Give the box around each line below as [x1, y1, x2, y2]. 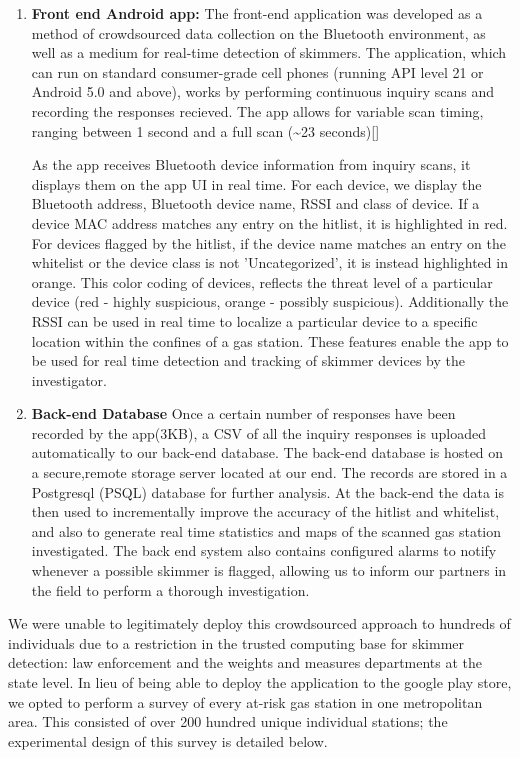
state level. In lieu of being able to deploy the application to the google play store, [8, 672, 512, 692]
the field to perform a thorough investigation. [31, 579, 310, 600]
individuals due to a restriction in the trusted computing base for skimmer [8, 632, 464, 653]
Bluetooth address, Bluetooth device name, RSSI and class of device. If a [31, 193, 480, 214]
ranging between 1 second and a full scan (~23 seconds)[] [31, 120, 380, 141]
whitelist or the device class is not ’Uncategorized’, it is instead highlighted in [31, 252, 508, 273]
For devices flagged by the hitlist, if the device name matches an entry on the [31, 232, 506, 253]
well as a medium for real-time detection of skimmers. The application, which [31, 42, 507, 63]
